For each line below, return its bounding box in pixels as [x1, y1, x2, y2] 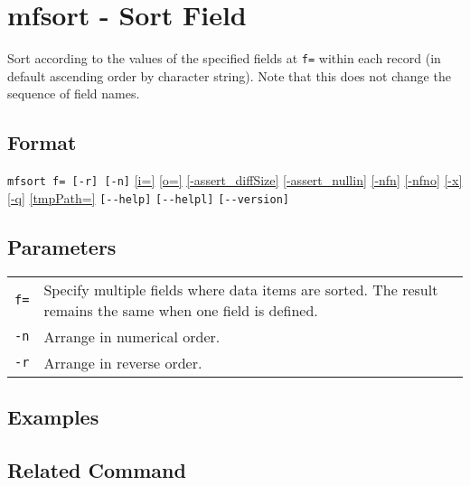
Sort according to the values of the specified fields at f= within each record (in [7, 49, 441, 68]
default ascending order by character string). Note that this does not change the [7, 66, 451, 85]
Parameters [7, 232, 117, 260]
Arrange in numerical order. [43, 325, 221, 347]
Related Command [7, 455, 186, 483]
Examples [7, 403, 99, 431]
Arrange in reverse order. [43, 351, 202, 373]
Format [7, 128, 77, 156]
